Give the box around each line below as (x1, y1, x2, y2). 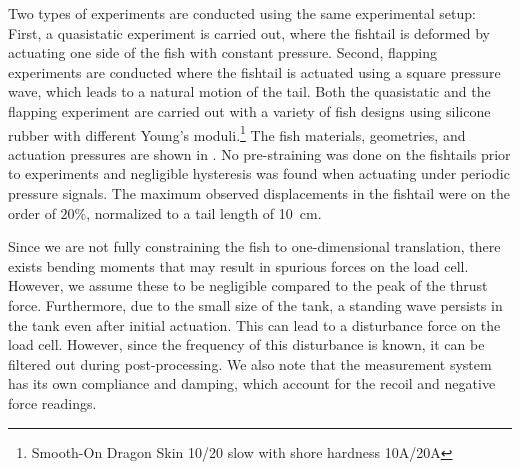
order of (8, 202, 56, 223)
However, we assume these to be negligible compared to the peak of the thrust (8, 275, 488, 296)
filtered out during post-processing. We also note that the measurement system (8, 353, 492, 374)
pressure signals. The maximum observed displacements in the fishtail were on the (8, 183, 510, 203)
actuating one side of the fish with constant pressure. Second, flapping (8, 42, 438, 63)
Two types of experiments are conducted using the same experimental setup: (8, 3, 476, 23)
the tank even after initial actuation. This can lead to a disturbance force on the (8, 314, 501, 335)
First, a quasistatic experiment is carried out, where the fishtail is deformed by (8, 22, 490, 43)
